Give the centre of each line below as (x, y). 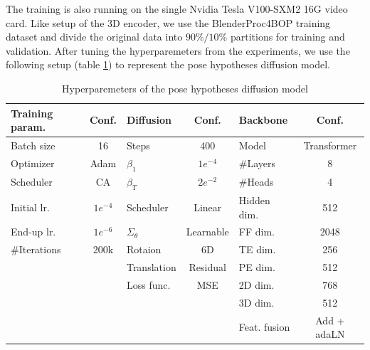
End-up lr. (33, 232)
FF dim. (257, 232)
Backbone (263, 120)
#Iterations (36, 249)
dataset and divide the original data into (94, 37)
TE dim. (257, 249)
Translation (151, 267)
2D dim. (257, 284)
